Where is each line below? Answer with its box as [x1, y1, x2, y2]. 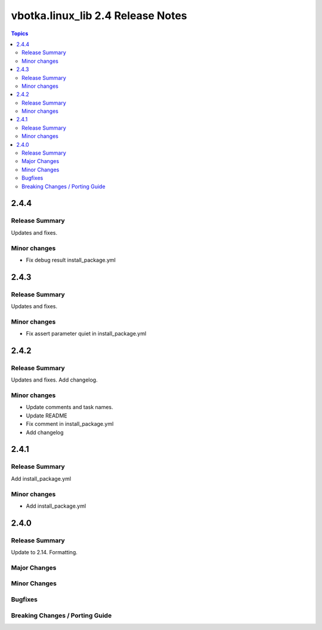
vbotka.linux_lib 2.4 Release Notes [11, 9, 187, 22]
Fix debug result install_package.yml [26, 256, 116, 263]
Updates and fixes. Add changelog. [11, 376, 98, 383]
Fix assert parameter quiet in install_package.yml [26, 330, 147, 337]
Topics [11, 30, 29, 37]
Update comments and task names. [26, 404, 113, 411]
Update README [26, 412, 68, 419]
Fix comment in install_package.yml [26, 420, 114, 428]
